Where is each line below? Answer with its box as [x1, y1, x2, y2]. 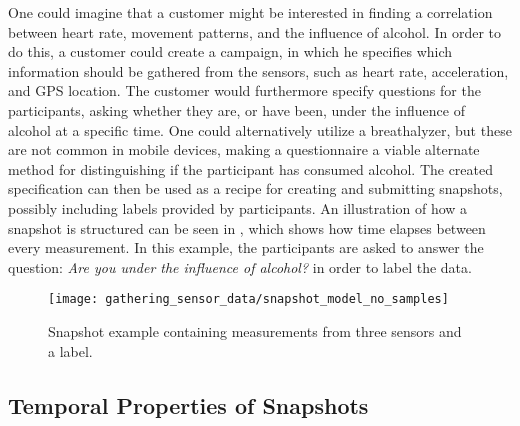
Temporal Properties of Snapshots [8, 389, 369, 420]
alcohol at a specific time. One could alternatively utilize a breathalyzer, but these [8, 119, 512, 140]
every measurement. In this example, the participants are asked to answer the [8, 237, 484, 258]
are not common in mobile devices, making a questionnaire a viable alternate [8, 139, 480, 160]
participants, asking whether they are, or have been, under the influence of [8, 99, 465, 120]
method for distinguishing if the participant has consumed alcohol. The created [8, 158, 494, 179]
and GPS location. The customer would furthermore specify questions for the [8, 80, 481, 101]
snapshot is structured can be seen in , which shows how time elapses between [8, 217, 486, 238]
